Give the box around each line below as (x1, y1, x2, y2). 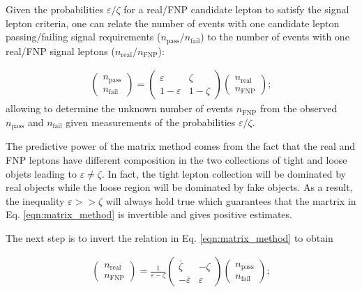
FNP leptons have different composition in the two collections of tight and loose (6, 152, 347, 167)
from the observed (259, 101, 338, 116)
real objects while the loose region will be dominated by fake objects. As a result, (6, 180, 353, 194)
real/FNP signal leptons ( (6, 43, 115, 58)
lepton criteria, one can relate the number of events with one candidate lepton (6, 15, 340, 30)
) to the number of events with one (200, 29, 349, 44)
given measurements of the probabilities (66, 114, 236, 129)
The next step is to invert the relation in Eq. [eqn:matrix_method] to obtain (6, 230, 333, 245)
